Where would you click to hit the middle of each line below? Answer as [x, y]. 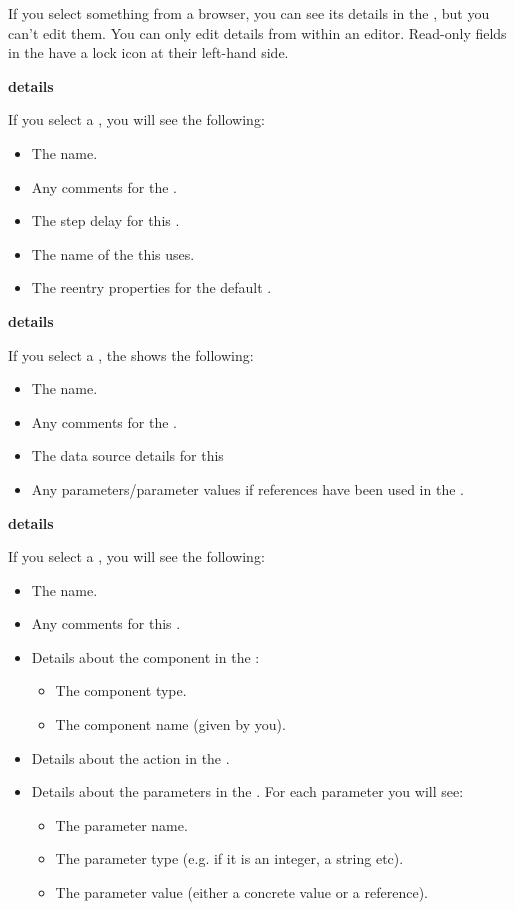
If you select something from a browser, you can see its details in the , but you [249, 13]
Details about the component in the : [145, 656]
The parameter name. [121, 824]
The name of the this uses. [113, 253]
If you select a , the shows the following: [131, 354]
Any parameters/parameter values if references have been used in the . [247, 488]
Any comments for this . [106, 623]
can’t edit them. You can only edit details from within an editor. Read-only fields [257, 32]
